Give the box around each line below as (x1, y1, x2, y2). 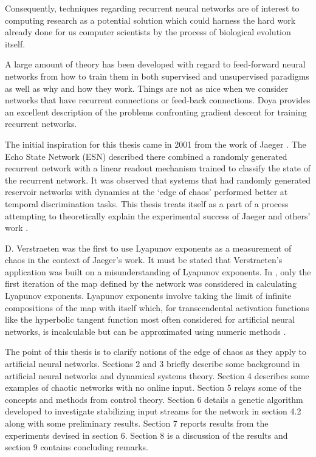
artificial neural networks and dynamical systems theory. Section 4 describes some (5, 369, 309, 382)
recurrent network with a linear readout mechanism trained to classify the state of (5, 162, 311, 174)
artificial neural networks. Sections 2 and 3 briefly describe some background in (5, 357, 300, 370)
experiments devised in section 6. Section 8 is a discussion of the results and (5, 428, 288, 441)
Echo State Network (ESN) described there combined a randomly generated (5, 149, 287, 162)
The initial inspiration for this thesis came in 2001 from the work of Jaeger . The (5, 137, 306, 150)
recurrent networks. (5, 117, 77, 130)
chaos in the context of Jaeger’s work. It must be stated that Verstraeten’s (5, 253, 283, 266)
